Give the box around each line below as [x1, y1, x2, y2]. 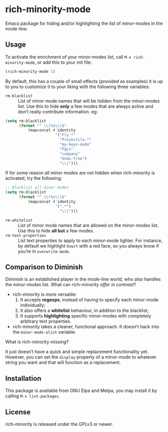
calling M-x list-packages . [5, 393, 60, 399]
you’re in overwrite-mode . [18, 248, 70, 254]
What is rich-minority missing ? [5, 339, 69, 345]
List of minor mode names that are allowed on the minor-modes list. [18, 222, 159, 228]
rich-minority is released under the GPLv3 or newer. [5, 421, 113, 427]
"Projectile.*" [59, 137, 92, 142]
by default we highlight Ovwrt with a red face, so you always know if [18, 243, 159, 249]
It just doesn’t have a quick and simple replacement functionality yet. [5, 348, 149, 355]
